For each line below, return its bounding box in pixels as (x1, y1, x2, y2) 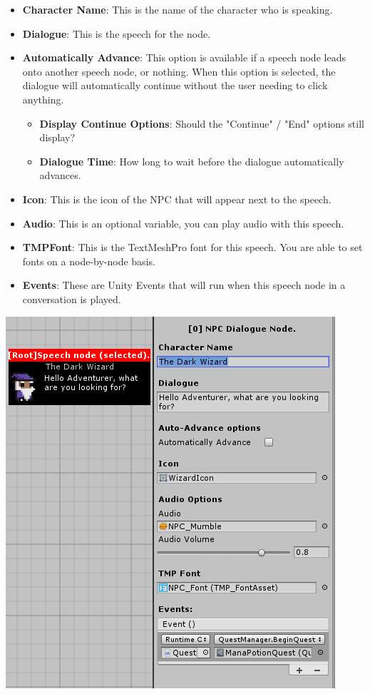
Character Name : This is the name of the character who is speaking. (22, 2, 333, 16)
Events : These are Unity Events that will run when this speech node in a (22, 277, 346, 292)
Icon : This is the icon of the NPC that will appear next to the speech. (22, 191, 332, 206)
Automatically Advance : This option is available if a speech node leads (22, 50, 346, 65)
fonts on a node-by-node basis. (22, 253, 155, 268)
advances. (39, 168, 81, 183)
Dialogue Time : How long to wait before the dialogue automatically (39, 153, 344, 168)
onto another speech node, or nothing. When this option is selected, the (22, 63, 336, 78)
